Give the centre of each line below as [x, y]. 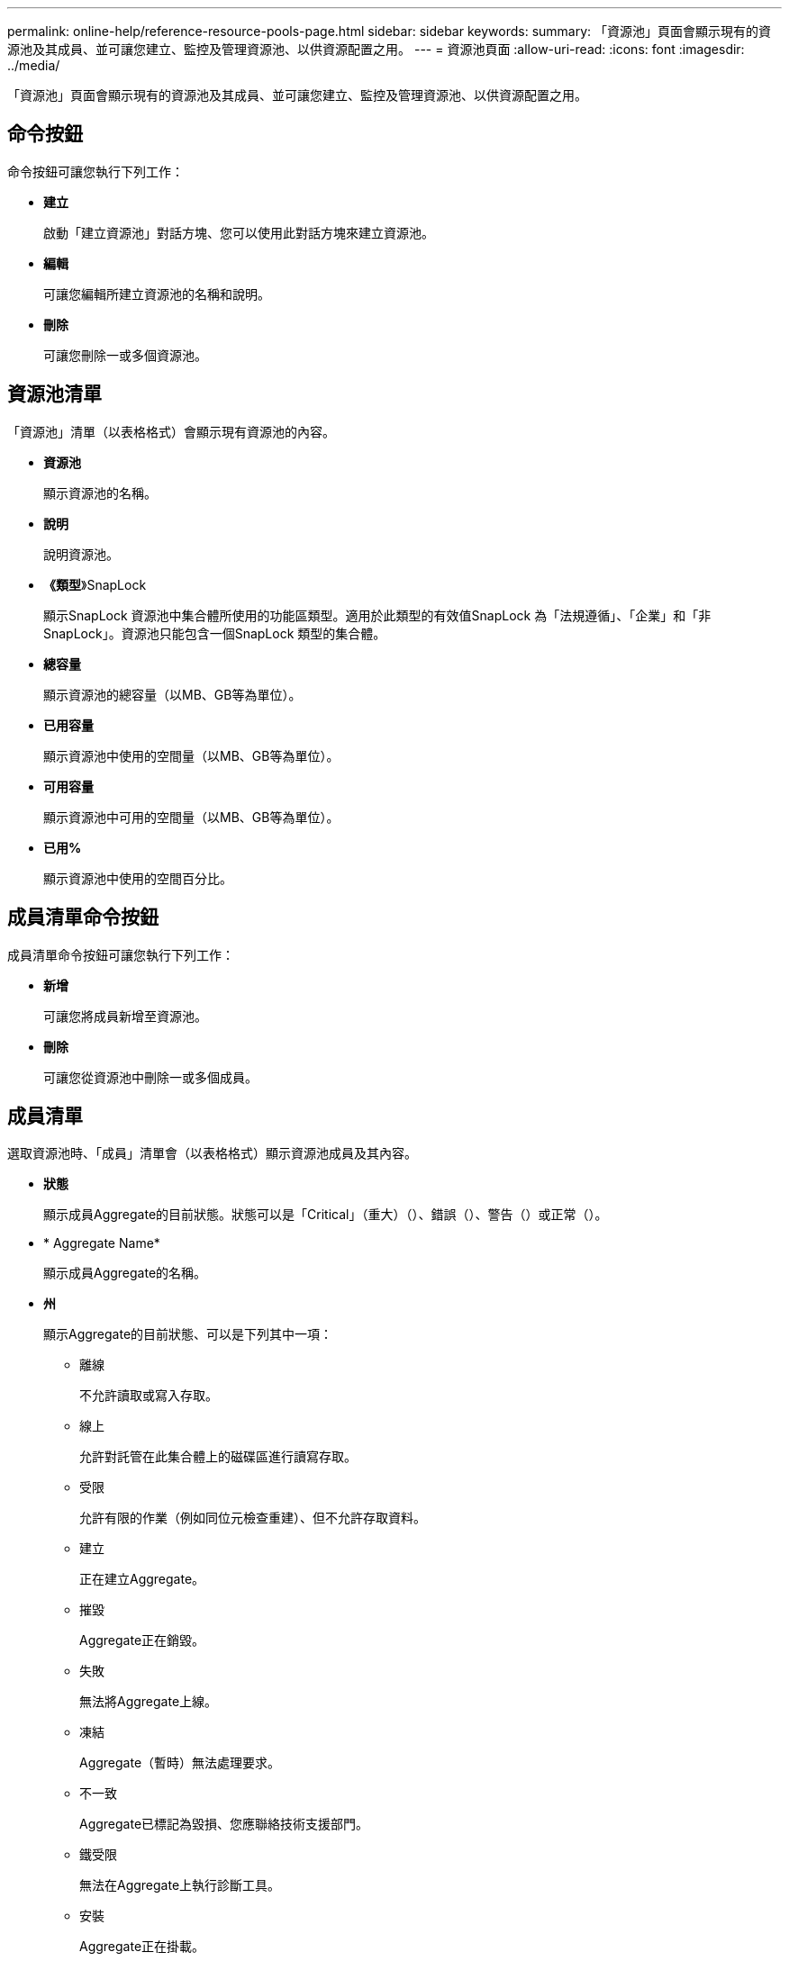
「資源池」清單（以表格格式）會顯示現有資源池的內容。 [171, 431]
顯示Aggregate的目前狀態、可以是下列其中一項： [188, 1334]
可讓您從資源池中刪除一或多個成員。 [150, 1077]
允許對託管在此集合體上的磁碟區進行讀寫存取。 [218, 1457]
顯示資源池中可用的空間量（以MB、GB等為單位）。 [191, 817]
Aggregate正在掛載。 [142, 1947]
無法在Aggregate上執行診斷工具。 [180, 1885]
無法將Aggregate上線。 [149, 1702]
